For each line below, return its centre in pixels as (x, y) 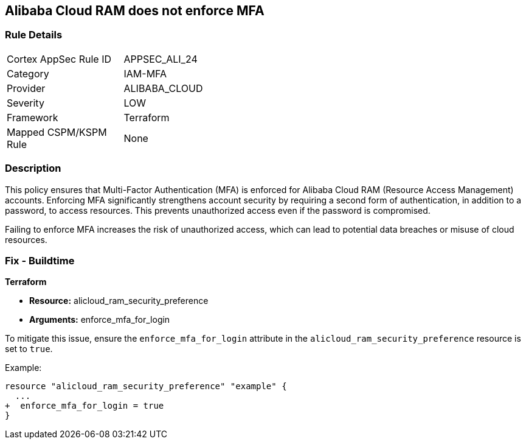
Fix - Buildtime (40, 260)
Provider (26, 88)
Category (28, 73)
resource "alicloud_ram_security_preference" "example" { (146, 386)
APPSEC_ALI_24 (161, 59)
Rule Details (34, 35)
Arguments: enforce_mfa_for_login (100, 320)
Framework (33, 117)
